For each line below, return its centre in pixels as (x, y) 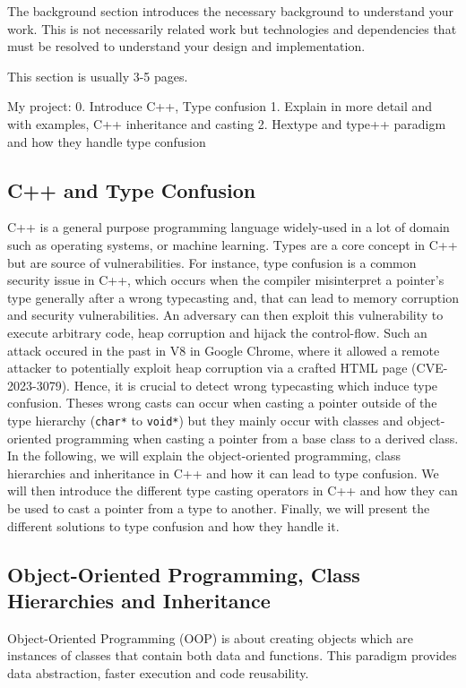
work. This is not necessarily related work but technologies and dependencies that (232, 28)
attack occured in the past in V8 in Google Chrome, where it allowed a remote (224, 350)
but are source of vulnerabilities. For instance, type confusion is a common (212, 262)
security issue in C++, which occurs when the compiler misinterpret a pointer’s (226, 280)
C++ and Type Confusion (132, 189)
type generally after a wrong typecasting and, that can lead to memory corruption (233, 297)
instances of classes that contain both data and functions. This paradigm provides (232, 655)
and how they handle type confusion (107, 141)
